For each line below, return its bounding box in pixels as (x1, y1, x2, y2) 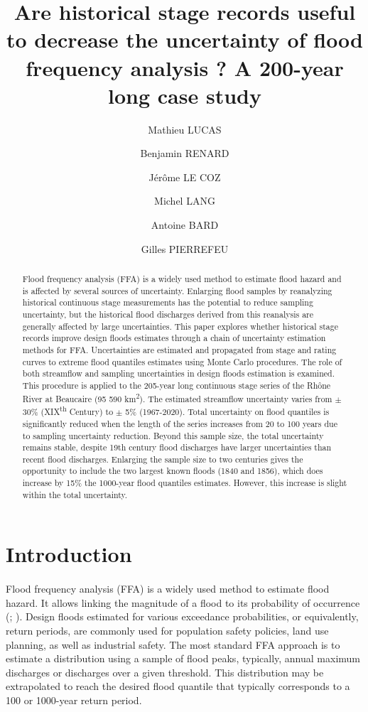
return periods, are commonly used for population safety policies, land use (6, 623, 329, 638)
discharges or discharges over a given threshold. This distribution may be (6, 664, 324, 679)
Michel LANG (154, 193, 215, 208)
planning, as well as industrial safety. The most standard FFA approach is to (6, 637, 340, 652)
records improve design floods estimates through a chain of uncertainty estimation (22, 332, 326, 344)
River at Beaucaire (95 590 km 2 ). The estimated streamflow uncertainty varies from (22, 390, 332, 404)
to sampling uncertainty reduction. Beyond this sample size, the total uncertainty (22, 429, 324, 441)
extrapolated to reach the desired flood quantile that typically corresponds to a (6, 679, 350, 694)
